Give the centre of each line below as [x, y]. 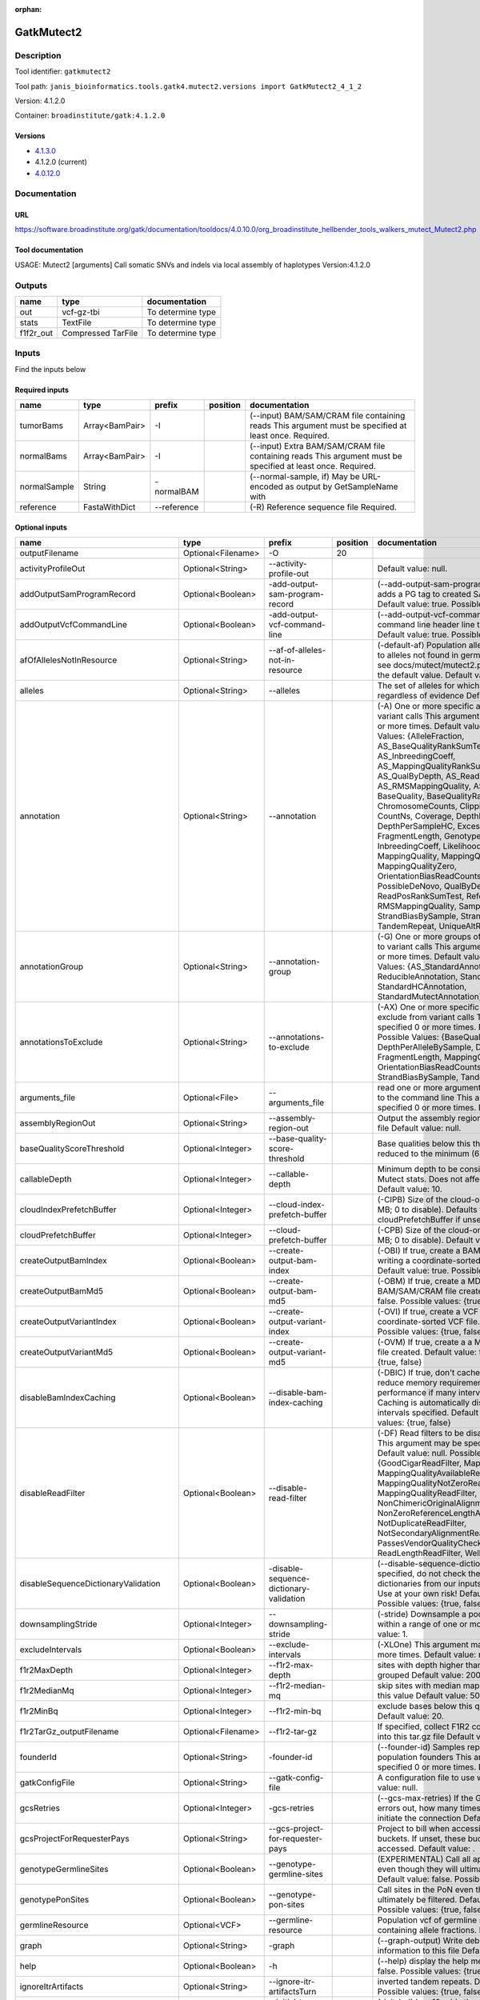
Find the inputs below [50, 369]
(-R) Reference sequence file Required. [323, 507]
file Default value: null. [419, 1128]
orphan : [28, 9]
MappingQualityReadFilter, [427, 1494]
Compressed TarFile [100, 333]
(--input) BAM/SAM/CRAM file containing [327, 416]
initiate [390, 1818]
